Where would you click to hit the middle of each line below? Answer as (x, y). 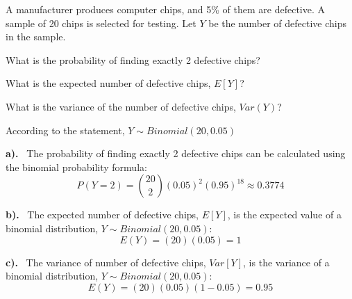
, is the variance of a (286, 262)
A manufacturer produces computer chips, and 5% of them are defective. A (165, 9)
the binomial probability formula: (76, 167)
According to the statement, (65, 130)
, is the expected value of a (284, 215)
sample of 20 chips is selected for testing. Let (101, 23)
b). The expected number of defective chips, (102, 215)
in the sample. (36, 37)
